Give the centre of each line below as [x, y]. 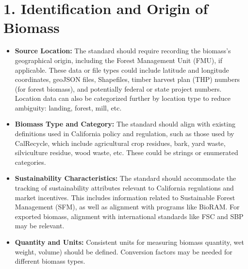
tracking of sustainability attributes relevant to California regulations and [124, 188]
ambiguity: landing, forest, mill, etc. [68, 107]
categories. [30, 162]
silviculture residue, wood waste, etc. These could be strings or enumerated [126, 152]
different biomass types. [50, 261]
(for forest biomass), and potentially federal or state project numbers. [118, 88]
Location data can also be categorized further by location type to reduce [123, 98]
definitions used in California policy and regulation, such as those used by [124, 134]
